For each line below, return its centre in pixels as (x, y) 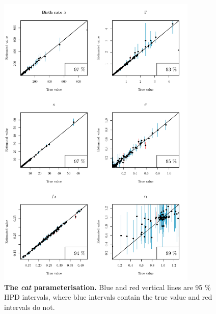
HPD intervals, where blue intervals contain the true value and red (108, 297)
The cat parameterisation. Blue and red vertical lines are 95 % (107, 287)
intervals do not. (30, 307)
